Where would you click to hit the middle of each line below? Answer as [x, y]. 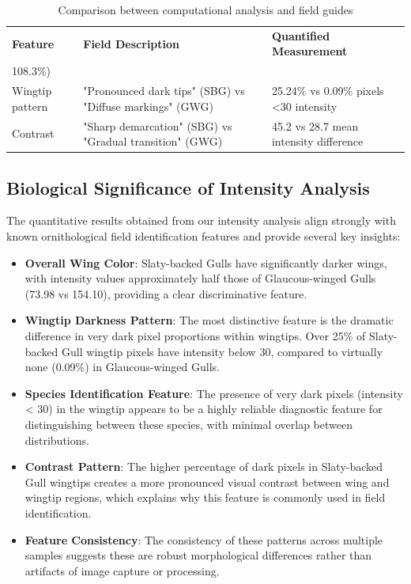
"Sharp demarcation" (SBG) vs [158, 125]
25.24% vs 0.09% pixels [328, 91]
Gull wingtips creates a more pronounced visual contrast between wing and [207, 482]
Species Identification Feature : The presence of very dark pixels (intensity [214, 393]
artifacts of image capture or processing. [122, 570]
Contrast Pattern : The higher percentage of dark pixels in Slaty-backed [204, 466]
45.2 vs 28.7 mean [315, 125]
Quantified [301, 35]
